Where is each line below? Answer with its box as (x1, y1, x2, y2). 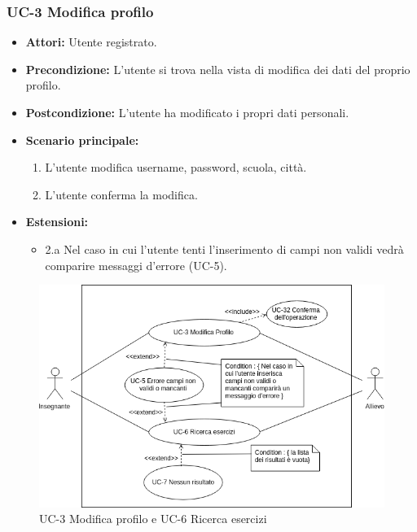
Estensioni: (25, 213, 89, 230)
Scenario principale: (25, 131, 139, 148)
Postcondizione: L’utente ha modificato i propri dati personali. (25, 104, 349, 120)
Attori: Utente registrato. (25, 33, 157, 50)
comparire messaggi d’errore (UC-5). (45, 256, 227, 273)
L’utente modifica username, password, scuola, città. (45, 159, 307, 176)
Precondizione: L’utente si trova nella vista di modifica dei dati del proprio (25, 60, 410, 77)
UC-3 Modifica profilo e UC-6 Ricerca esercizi (39, 510, 267, 527)
